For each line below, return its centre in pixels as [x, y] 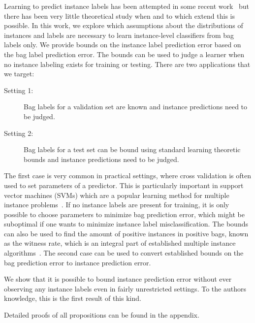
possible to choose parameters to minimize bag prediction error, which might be [124, 214]
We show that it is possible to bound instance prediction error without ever [118, 279]
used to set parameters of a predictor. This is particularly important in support [124, 185]
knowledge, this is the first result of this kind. [73, 298]
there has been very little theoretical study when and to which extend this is [120, 16]
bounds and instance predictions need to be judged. [101, 159]
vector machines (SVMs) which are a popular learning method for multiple [117, 195]
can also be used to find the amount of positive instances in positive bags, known [126, 233]
